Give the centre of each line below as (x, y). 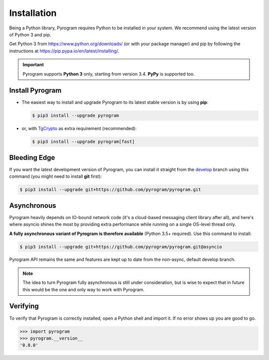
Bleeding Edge (32, 158)
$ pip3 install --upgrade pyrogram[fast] (83, 142)
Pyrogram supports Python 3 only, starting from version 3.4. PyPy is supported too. (109, 74)
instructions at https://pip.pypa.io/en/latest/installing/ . (64, 51)
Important (33, 65)
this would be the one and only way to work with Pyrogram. (83, 289)
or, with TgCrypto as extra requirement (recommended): (79, 128)
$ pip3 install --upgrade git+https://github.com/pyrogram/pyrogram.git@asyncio (121, 247)
